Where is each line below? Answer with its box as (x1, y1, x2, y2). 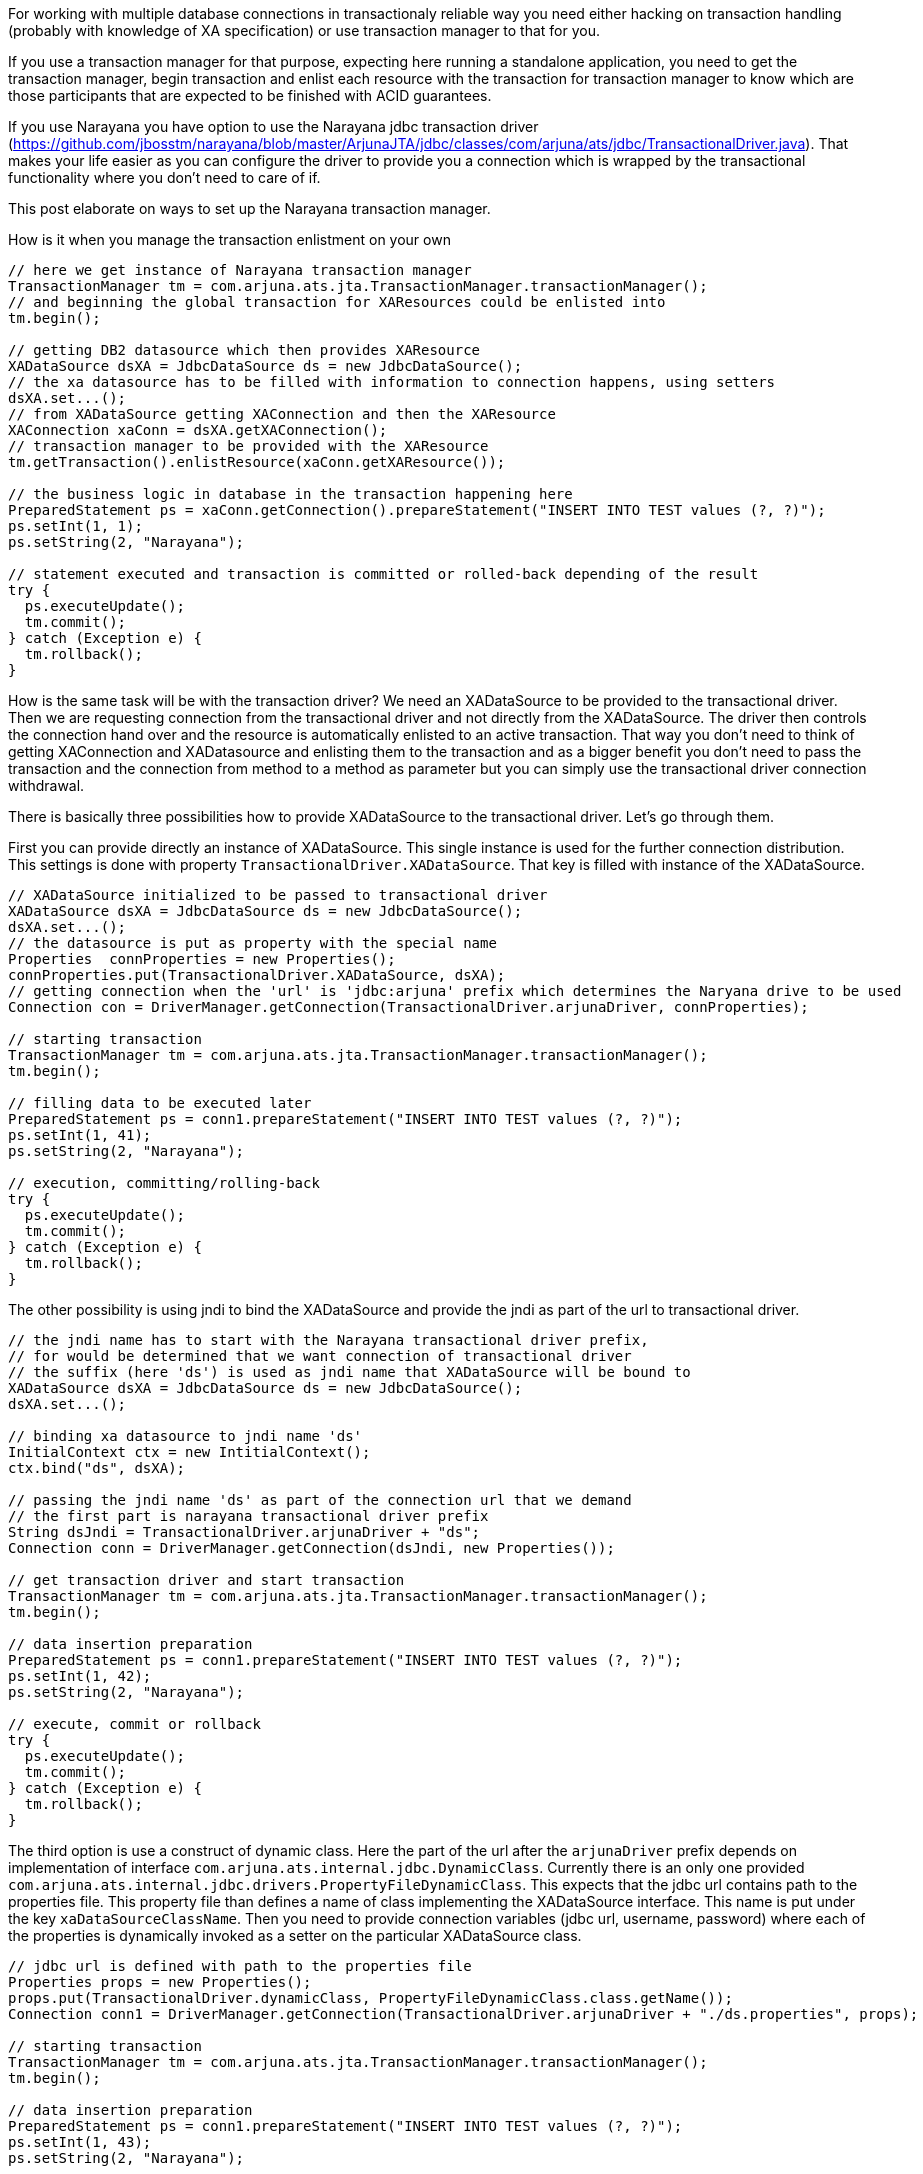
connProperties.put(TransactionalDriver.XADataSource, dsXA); (8, 967, 506, 983)
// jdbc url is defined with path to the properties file (8, 1958, 472, 1974)
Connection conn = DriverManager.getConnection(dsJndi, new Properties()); (8, 1540, 615, 1556)
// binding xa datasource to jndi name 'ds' (8, 1428, 363, 1444)
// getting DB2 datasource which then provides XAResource (8, 342, 481, 358)
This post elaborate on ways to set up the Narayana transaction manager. (8, 200, 491, 217)
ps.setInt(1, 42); (8, 1668, 152, 1684)
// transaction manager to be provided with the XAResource (8, 438, 489, 454)
